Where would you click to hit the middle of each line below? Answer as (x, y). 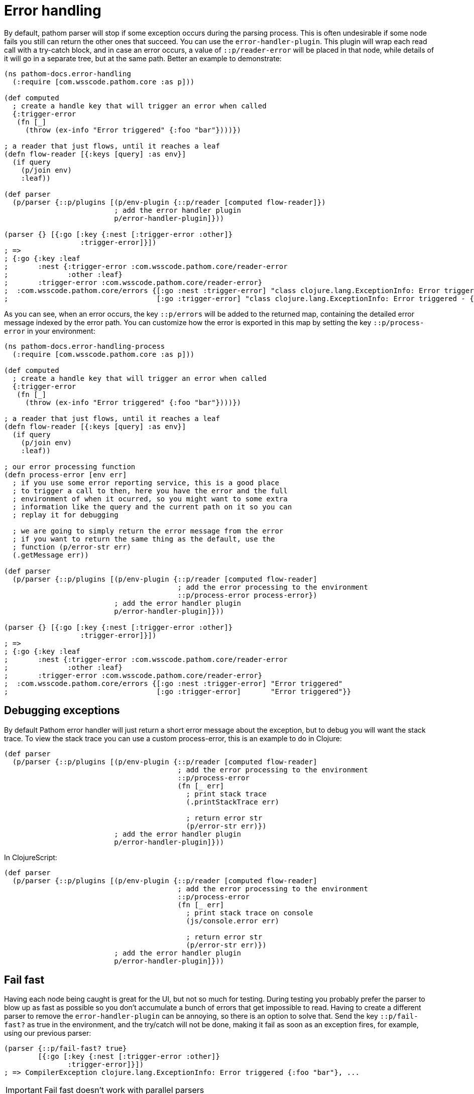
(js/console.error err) (232, 921)
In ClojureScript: (31, 857)
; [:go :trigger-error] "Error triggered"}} (178, 691)
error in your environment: (50, 331)
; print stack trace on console (250, 913)
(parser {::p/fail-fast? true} (66, 1049)
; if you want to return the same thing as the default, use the (144, 539)
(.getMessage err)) (50, 555)
